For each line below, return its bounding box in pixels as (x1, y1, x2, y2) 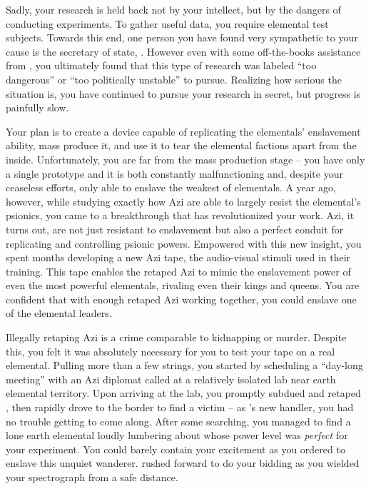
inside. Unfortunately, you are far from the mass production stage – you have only (6, 151, 365, 166)
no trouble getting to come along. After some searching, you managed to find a (6, 413, 351, 428)
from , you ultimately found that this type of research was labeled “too (6, 58, 317, 73)
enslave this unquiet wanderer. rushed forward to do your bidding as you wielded (6, 455, 360, 470)
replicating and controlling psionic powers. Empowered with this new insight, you (6, 236, 362, 251)
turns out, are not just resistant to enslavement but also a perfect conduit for (6, 221, 344, 236)
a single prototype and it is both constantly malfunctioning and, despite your (6, 166, 343, 181)
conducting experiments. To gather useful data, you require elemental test (6, 16, 329, 31)
